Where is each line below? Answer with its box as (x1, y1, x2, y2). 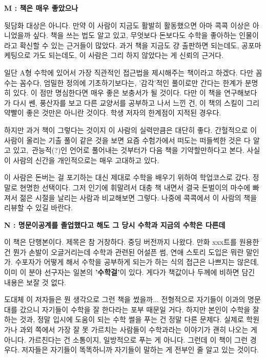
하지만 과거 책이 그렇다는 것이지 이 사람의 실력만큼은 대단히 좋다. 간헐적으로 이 (4, 124, 257, 135)
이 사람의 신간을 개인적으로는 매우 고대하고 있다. (4, 154, 159, 165)
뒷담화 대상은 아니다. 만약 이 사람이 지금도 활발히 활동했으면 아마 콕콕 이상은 (4, 19, 251, 30)
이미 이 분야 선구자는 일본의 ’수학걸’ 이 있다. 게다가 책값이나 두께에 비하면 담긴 (4, 267, 255, 277)
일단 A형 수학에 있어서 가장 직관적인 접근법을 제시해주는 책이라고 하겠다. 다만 (4, 67, 254, 77)
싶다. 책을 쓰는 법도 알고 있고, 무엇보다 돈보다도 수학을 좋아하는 (33, 30, 237, 41)
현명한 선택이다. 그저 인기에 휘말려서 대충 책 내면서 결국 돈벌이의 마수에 (19, 182, 251, 192)
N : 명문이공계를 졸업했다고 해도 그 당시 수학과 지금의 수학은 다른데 (4, 219, 226, 230)
